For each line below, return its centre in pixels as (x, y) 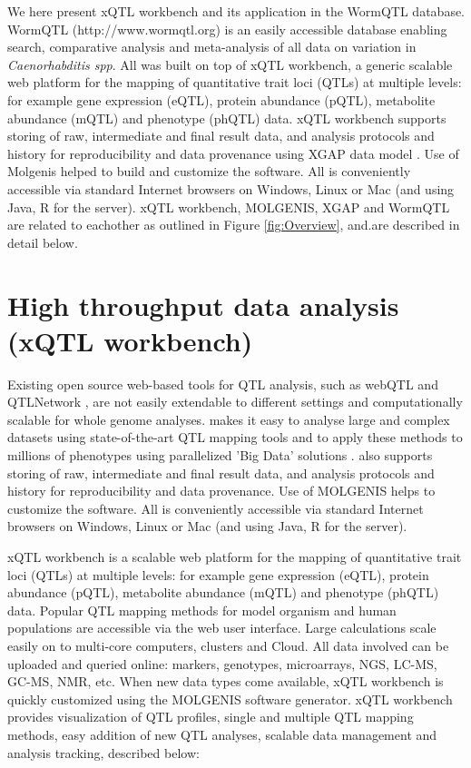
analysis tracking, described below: (103, 752)
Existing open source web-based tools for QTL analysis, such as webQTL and (223, 384)
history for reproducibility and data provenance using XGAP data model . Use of (233, 153)
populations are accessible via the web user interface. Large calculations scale (222, 628)
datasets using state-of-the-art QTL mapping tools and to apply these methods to (235, 437)
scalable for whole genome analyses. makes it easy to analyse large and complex (229, 419)
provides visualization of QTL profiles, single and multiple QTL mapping (211, 717)
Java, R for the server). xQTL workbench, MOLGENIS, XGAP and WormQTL (229, 207)
